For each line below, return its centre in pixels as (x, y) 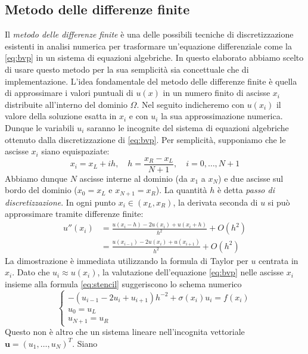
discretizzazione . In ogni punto (60, 202)
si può (279, 202)
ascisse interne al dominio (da (133, 178)
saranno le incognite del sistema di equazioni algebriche (188, 127)
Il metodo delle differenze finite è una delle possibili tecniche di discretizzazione (149, 34)
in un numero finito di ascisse (217, 93)
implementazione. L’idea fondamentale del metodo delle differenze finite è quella (151, 81)
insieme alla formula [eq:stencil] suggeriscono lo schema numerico (123, 283)
